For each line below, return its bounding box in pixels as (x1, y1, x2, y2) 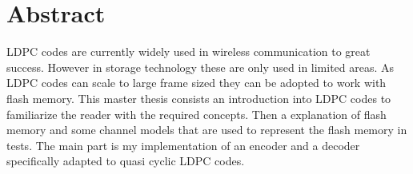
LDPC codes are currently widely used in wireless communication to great (6, 43, 371, 60)
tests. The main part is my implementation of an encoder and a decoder (6, 136, 360, 153)
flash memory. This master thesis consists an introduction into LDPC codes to (6, 89, 391, 106)
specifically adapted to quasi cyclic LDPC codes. (6, 152, 245, 169)
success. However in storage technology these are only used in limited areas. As (6, 58, 395, 75)
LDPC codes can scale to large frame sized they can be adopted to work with (6, 74, 387, 91)
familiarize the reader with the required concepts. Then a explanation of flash (6, 105, 387, 122)
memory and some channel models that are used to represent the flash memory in (6, 121, 407, 138)
